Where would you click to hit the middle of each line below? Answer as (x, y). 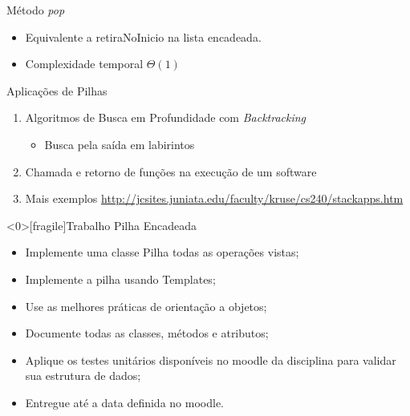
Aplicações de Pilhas (57, 90)
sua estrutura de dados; (83, 376)
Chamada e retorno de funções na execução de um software (171, 171)
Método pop (36, 10)
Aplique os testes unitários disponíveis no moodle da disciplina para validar (211, 359)
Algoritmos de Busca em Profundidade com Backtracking (166, 117)
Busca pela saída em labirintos (120, 144)
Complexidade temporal (84, 64)
